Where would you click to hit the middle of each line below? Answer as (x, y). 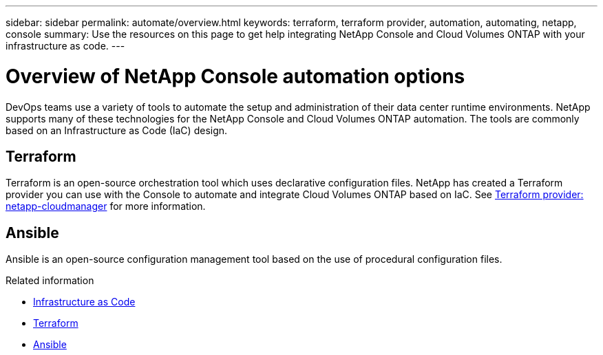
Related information (50, 281)
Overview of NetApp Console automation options (235, 76)
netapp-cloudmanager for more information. (106, 206)
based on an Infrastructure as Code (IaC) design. (117, 130)
